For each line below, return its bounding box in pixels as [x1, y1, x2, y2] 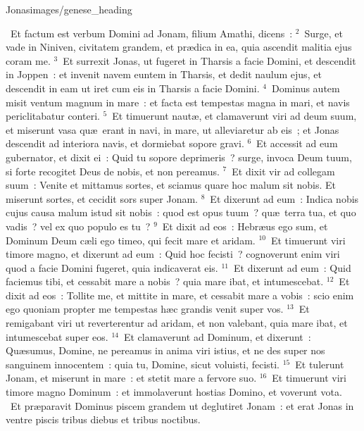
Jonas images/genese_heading [6, 2, 132, 16]
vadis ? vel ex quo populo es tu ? [6, 218, 151, 233]
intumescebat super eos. [6, 329, 108, 344]
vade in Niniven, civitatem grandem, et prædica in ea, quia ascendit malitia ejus [6, 39, 352, 54]
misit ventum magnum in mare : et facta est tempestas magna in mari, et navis [6, 94, 350, 109]
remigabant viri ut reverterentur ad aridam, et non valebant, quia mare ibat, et [6, 316, 348, 330]
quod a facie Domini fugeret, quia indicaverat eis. [6, 260, 218, 275]
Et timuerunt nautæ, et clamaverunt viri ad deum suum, [112, 108, 357, 123]
